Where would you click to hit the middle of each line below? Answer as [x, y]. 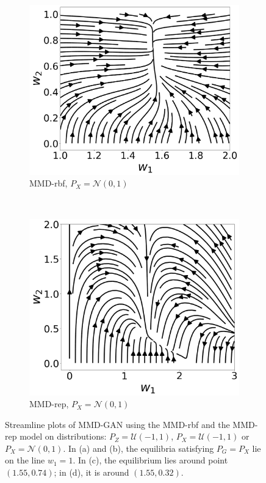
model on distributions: [63, 436]
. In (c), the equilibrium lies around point [150, 460]
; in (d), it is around [92, 472]
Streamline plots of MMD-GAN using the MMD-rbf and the [117, 424]
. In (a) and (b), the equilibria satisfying [138, 448]
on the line [25, 460]
